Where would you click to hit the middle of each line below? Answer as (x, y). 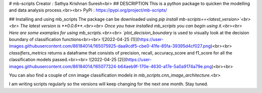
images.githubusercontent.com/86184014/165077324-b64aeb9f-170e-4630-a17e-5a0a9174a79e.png (110, 66)
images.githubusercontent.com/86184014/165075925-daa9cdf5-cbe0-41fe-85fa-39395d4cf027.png (110, 46)
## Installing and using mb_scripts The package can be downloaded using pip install (93, 19)
